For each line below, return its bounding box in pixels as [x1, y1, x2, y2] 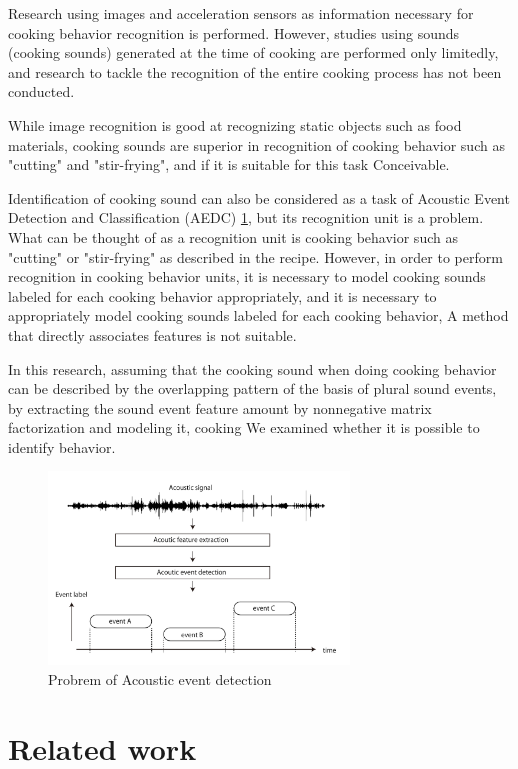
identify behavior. [8, 436, 116, 457]
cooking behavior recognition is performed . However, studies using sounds [8, 22, 460, 43]
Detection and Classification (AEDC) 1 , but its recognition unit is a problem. [8, 207, 484, 228]
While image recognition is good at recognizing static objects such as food [8, 114, 462, 135]
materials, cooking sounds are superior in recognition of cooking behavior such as [8, 134, 505, 155]
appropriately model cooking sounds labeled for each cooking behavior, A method [8, 305, 509, 326]
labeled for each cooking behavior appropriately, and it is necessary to [8, 285, 437, 306]
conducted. [8, 81, 75, 102]
